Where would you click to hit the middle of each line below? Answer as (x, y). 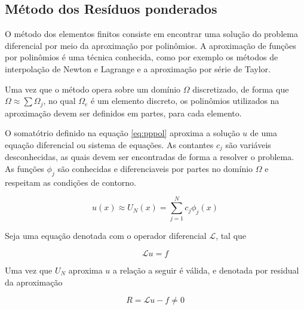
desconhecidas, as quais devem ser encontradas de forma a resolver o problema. (150, 157)
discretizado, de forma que (241, 89)
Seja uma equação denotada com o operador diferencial (106, 236)
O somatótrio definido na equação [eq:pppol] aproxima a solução (122, 133)
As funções (24, 168)
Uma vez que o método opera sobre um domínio (93, 89)
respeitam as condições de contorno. (71, 182)
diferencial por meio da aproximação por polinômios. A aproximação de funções (151, 45)
